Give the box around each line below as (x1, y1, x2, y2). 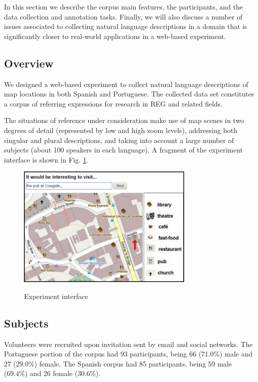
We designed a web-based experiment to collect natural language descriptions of (4, 78, 249, 89)
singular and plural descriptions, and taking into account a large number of (4, 134, 234, 145)
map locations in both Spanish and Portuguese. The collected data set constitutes (4, 88, 255, 99)
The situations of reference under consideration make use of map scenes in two (4, 115, 244, 125)
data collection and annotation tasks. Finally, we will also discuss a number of (4, 11, 243, 21)
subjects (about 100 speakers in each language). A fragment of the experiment (4, 144, 243, 155)
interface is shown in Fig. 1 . (4, 154, 89, 164)
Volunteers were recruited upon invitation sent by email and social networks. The (4, 338, 253, 349)
